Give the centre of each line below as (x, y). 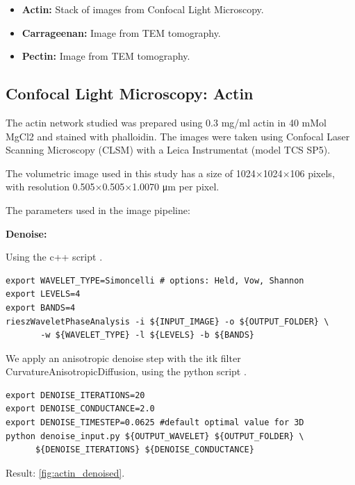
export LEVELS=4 (43, 294)
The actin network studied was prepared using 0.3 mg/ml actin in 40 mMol (166, 122)
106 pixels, (312, 173)
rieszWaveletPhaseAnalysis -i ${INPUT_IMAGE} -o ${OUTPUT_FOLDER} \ (167, 321)
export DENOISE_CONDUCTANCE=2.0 (80, 409)
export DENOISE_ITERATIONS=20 (75, 395)
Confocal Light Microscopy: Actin (130, 93)
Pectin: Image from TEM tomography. (106, 56)
